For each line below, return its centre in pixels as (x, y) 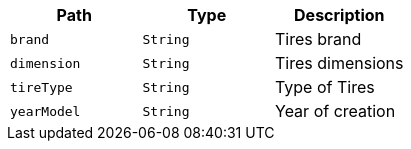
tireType (41, 87)
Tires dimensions (339, 63)
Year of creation (335, 111)
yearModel (45, 111)
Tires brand (318, 39)
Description (339, 15)
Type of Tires (325, 87)
